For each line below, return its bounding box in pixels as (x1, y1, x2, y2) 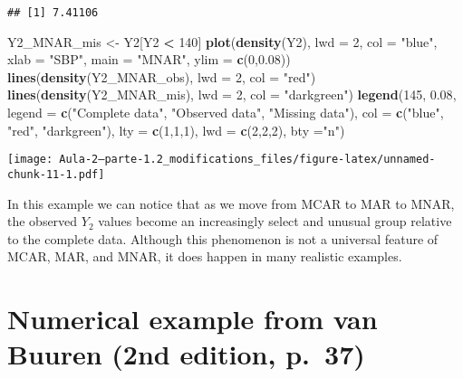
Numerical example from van (7, 300, 378, 337)
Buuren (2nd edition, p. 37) (7, 335, 365, 373)
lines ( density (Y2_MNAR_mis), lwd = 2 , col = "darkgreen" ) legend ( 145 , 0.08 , (7, 85, 457, 104)
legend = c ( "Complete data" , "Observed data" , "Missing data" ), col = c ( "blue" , (7, 103, 444, 122)
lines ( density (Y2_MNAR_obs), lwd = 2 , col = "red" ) (7, 67, 316, 86)
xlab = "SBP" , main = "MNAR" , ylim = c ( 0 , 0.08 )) (7, 50, 291, 69)
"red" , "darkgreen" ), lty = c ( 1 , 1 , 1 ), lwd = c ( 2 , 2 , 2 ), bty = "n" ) (7, 120, 345, 139)
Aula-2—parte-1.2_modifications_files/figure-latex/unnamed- (59, 153, 436, 166)
